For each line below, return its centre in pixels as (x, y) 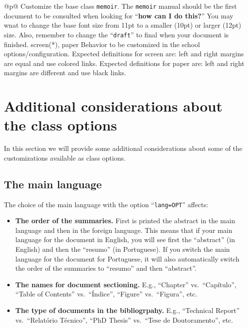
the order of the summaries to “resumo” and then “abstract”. (106, 268)
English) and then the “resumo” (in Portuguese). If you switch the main (123, 249)
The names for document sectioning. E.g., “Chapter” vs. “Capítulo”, (126, 284)
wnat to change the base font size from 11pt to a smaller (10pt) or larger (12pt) (123, 25)
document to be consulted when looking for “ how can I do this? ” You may (119, 15)
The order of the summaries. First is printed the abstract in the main (125, 221)
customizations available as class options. (65, 157)
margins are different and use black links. (65, 73)
